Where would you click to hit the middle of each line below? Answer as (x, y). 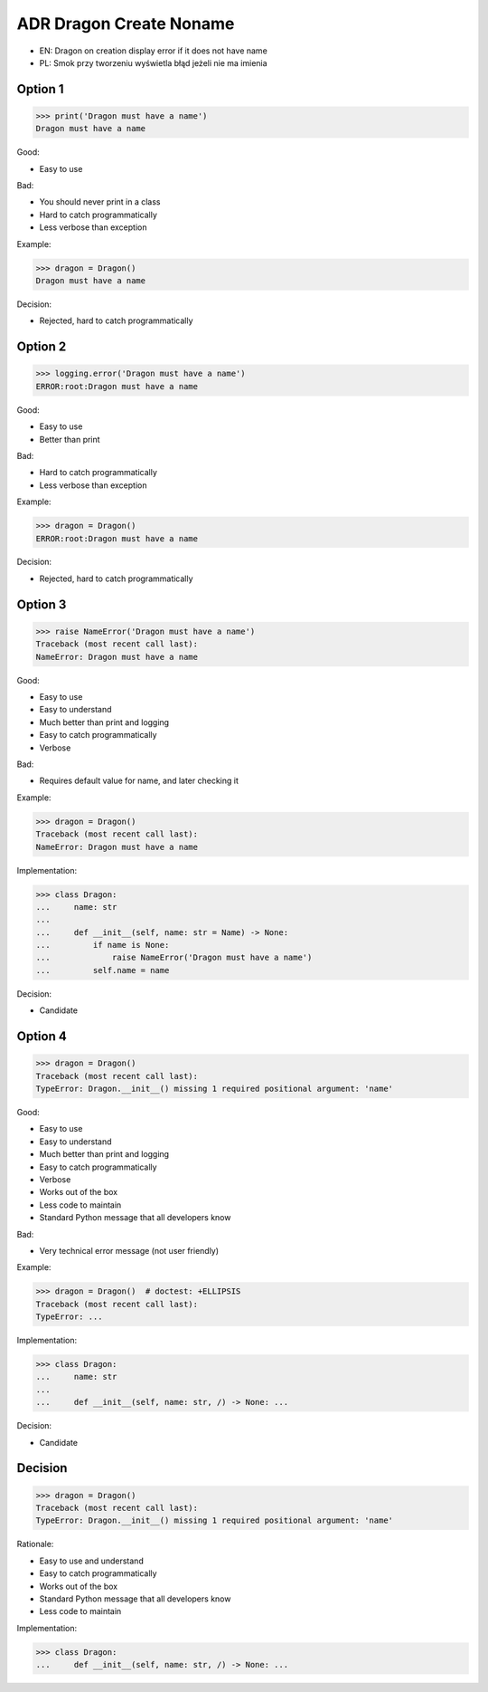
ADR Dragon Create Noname (126, 24)
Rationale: (35, 1544)
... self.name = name (103, 970)
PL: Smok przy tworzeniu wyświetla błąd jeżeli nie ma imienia (153, 62)
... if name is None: (103, 945)
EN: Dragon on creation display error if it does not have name (154, 51)
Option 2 (42, 347)
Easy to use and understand (91, 1561)
